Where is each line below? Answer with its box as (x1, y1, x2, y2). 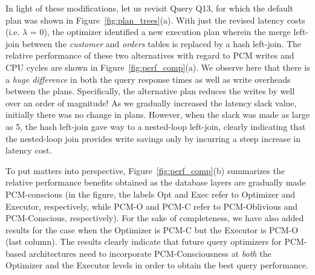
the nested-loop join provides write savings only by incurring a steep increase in (5, 132, 300, 144)
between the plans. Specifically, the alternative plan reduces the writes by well (5, 85, 295, 97)
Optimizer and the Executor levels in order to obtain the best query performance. (5, 259, 308, 271)
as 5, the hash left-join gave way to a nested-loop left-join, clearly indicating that (5, 120, 306, 132)
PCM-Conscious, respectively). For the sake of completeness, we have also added (5, 212, 304, 224)
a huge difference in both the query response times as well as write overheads (5, 73, 291, 85)
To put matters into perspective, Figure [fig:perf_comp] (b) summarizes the (5, 164, 285, 176)
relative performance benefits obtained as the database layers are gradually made (5, 176, 306, 189)
